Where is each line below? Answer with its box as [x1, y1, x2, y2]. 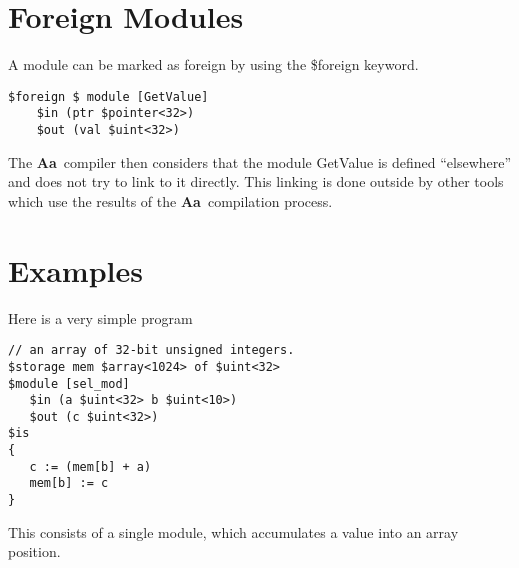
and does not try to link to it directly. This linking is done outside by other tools [8, 171, 504, 192]
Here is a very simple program [8, 307, 193, 328]
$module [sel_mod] [8, 376, 130, 391]
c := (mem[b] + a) [29, 459, 152, 474]
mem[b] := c [29, 476, 109, 491]
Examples [8, 249, 143, 290]
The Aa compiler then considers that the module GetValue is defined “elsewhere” [8, 151, 512, 172]
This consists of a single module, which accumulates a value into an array [8, 521, 459, 542]
